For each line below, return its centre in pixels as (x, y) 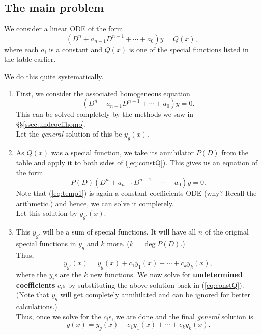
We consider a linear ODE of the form (64, 29)
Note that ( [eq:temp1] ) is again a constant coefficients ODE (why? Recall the (136, 193)
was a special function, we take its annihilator (122, 153)
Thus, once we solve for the (59, 316)
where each (21, 49)
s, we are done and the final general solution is (181, 316)
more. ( (118, 243)
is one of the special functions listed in (189, 49)
